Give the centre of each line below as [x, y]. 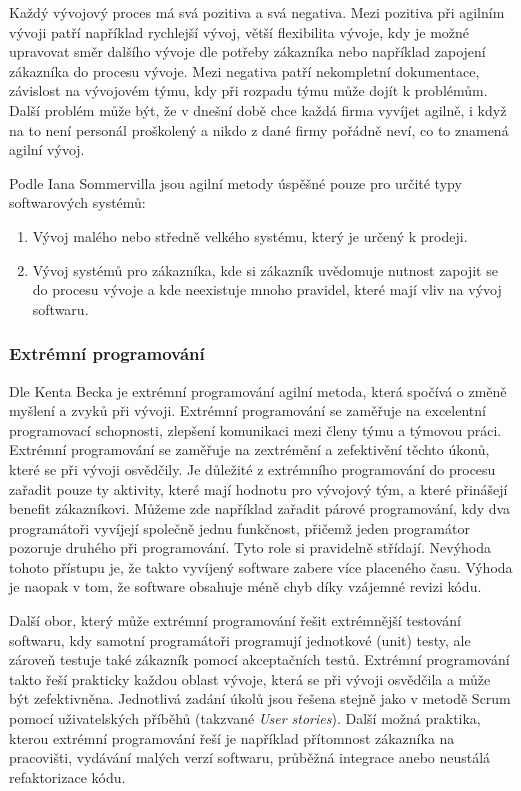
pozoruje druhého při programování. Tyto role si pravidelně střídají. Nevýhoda [250, 547]
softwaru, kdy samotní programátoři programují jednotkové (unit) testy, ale [240, 639]
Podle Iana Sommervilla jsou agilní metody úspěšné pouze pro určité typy [235, 182]
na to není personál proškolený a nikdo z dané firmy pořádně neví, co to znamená [259, 129]
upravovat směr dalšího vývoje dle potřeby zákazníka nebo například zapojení [247, 51]
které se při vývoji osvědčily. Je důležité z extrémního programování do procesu [252, 468]
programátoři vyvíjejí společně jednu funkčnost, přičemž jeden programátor [239, 527]
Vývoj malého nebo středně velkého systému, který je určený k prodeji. [250, 235]
